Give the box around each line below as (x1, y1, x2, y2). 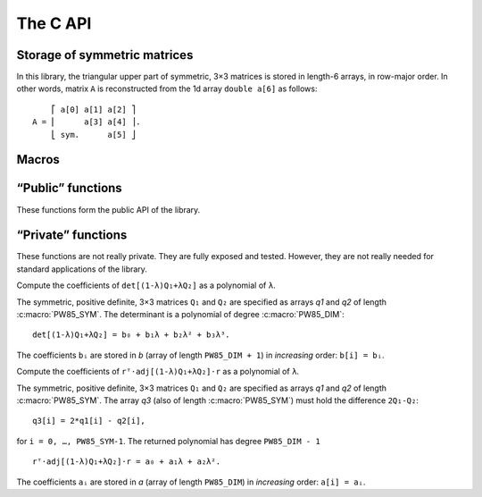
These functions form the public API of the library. (16, 204, 201, 215)
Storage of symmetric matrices (16, 47, 194, 63)
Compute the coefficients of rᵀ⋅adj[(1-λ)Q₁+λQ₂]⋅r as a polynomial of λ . (16, 366, 299, 377)
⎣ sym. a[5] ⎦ (50, 130, 137, 139)
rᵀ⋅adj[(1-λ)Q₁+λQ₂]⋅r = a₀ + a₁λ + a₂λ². (32, 457, 221, 467)
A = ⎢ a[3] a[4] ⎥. (32, 117, 141, 127)
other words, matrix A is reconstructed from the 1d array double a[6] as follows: (16, 83, 318, 94)
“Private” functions (16, 228, 128, 243)
